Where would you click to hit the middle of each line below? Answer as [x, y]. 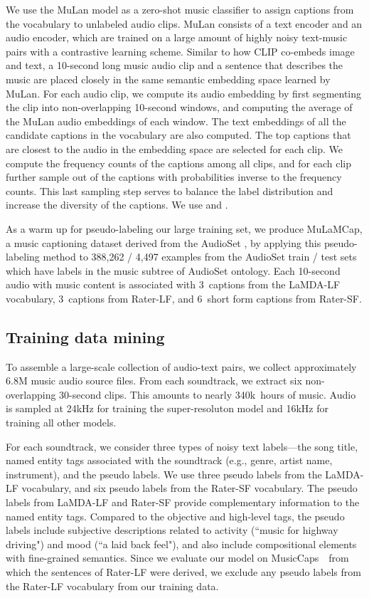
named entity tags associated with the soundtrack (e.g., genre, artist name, [169, 460]
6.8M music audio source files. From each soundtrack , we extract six [154, 381]
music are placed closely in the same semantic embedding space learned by [168, 79]
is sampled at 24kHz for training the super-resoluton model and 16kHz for [167, 408]
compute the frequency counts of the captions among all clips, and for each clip [179, 163]
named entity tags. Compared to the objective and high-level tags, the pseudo [175, 516]
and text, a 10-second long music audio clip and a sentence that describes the [175, 65]
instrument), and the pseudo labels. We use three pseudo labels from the [164, 474]
